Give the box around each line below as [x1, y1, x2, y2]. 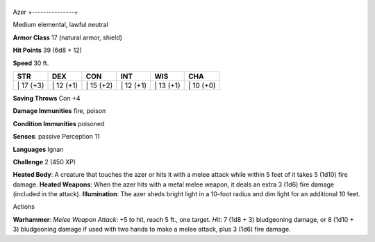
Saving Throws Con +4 [12, 94, 81, 102]
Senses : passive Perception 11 [12, 132, 100, 141]
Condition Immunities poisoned [12, 119, 105, 128]
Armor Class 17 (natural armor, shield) [12, 33, 123, 42]
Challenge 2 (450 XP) [12, 157, 76, 166]
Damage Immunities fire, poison [12, 107, 106, 115]
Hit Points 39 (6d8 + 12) [12, 46, 83, 55]
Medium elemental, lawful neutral [12, 21, 108, 29]
